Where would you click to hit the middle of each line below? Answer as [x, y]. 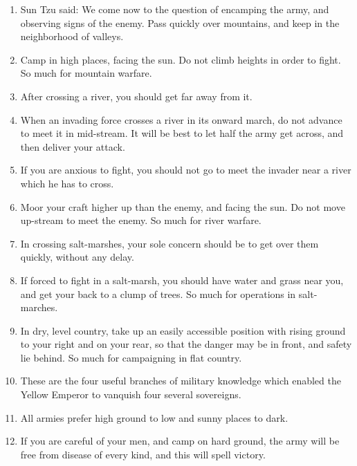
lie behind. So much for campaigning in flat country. [131, 357]
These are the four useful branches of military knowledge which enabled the [181, 381]
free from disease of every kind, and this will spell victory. [143, 454]
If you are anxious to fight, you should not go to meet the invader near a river [186, 170]
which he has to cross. [67, 183]
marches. [39, 307]
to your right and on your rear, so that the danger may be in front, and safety [186, 344]
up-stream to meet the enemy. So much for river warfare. [141, 220]
